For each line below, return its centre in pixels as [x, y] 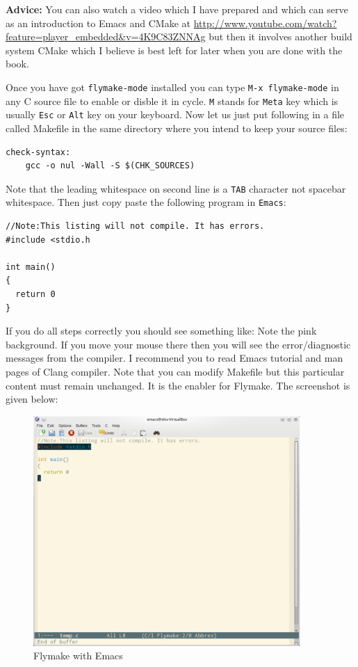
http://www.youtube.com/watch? [265, 23]
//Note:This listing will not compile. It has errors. [135, 226]
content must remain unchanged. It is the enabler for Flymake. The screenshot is [178, 385]
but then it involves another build [280, 37]
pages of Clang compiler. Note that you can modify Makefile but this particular [175, 371]
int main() [31, 267]
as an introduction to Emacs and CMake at [98, 23]
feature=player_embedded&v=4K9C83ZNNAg [106, 37]
